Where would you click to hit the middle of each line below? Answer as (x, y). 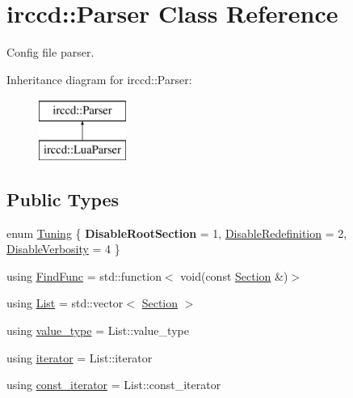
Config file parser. (50, 52)
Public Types (63, 199)
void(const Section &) (234, 275)
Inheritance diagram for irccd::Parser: (99, 79)
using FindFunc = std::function (84, 275)
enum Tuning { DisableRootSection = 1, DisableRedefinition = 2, (177, 233)
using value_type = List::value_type (98, 330)
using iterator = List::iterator (80, 357)
